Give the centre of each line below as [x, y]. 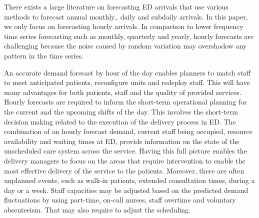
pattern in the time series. [44, 55]
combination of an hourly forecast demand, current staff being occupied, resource [128, 131]
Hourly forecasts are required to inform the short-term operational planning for [125, 102]
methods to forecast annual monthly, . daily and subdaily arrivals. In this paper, [126, 16]
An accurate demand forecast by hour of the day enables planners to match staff [127, 72]
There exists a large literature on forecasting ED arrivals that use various [116, 6]
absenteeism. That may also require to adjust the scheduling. [97, 209]
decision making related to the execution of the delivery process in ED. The [120, 121]
